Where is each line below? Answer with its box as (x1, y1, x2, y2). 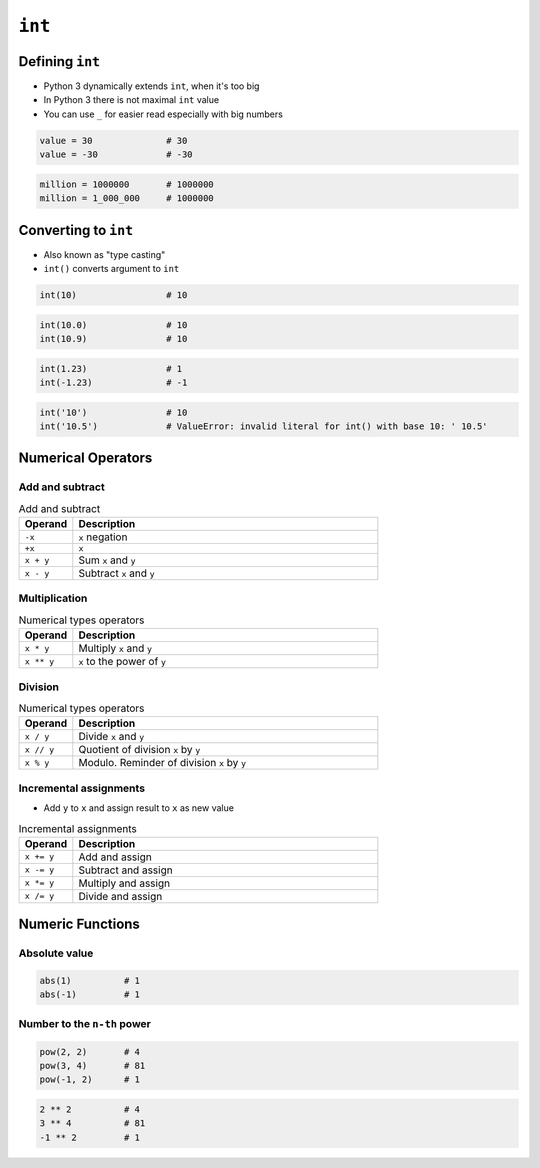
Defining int (18, 53, 100, 70)
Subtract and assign (78, 863, 174, 877)
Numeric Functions (18, 916, 140, 933)
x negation (78, 530, 128, 544)
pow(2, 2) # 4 (39, 1046, 140, 1057)
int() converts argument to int (43, 263, 180, 275)
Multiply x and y (78, 641, 153, 655)
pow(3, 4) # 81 (39, 1060, 146, 1071)
